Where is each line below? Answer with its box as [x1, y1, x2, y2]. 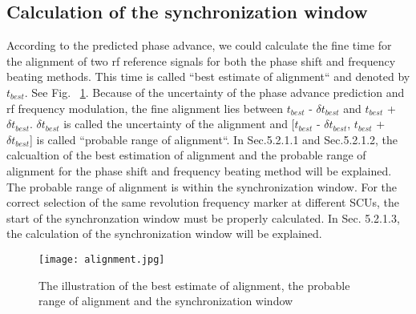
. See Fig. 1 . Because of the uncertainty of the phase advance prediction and [24, 83, 405, 100]
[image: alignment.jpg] [38, 253, 165, 265]
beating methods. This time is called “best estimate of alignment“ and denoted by [6, 68, 410, 85]
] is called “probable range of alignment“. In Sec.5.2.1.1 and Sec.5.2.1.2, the [30, 131, 398, 147]
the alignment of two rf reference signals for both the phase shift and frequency [6, 52, 396, 69]
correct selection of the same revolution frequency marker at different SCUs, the [6, 194, 400, 211]
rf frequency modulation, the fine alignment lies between [6, 99, 284, 116]
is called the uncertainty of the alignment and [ [63, 115, 295, 132]
